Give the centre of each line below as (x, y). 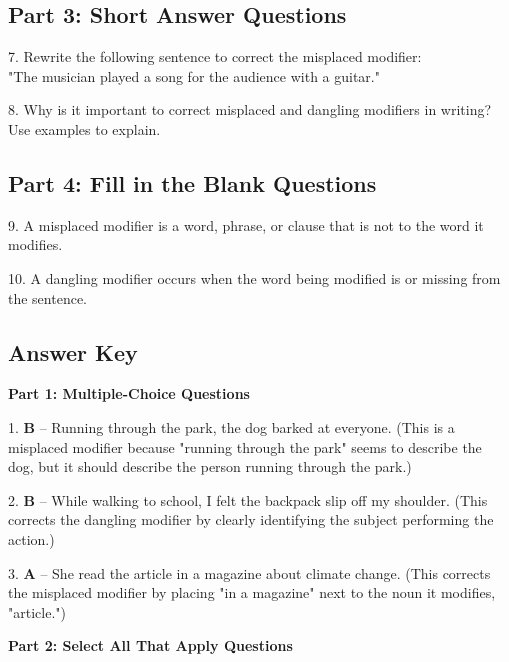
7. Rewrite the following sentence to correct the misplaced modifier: (215, 56)
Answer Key (73, 351)
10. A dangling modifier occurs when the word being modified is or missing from (254, 277)
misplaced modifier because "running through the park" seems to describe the (245, 446)
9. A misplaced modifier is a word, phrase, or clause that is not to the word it (246, 224)
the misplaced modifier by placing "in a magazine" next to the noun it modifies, (252, 592)
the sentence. (48, 297)
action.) (31, 538)
